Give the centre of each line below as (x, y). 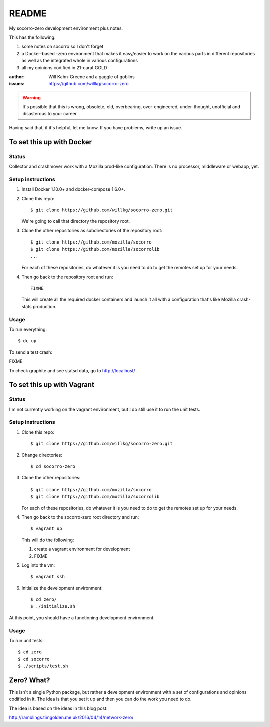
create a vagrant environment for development (82, 549)
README (28, 13)
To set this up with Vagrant (52, 385)
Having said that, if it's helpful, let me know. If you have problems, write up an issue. (96, 127)
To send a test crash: (31, 352)
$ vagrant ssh (48, 577)
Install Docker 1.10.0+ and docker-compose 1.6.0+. (74, 189)
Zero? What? (30, 680)
